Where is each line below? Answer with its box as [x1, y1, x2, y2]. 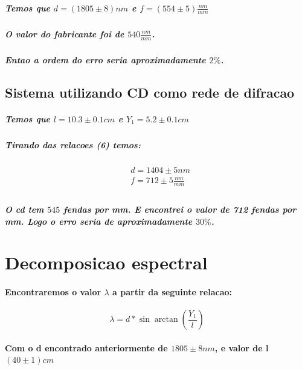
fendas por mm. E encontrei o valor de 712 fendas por [63, 202, 297, 215]
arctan [154, 315, 178, 324]
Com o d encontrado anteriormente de [5, 341, 168, 354]
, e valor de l [214, 341, 269, 354]
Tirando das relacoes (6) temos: [5, 138, 141, 151]
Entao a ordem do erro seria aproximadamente [5, 54, 206, 66]
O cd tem [5, 202, 44, 215]
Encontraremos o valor [5, 286, 101, 298]
